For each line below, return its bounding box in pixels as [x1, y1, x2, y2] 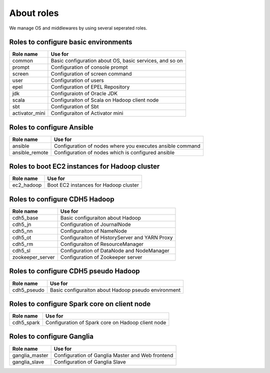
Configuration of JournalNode [60, 221, 131, 227]
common [12, 57, 33, 64]
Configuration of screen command [50, 70, 132, 77]
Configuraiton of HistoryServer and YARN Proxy [60, 234, 173, 241]
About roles [9, 7, 59, 18]
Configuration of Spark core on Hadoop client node [45, 319, 166, 326]
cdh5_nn [12, 227, 33, 234]
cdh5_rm [12, 240, 33, 247]
